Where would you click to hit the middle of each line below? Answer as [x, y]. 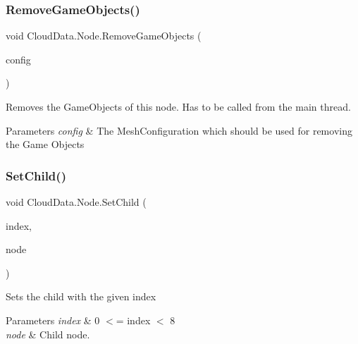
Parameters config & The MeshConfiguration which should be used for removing [179, 130]
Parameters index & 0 [53, 320]
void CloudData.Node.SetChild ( [76, 202]
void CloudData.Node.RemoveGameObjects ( [104, 36]
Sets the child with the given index [81, 296]
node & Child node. [48, 334]
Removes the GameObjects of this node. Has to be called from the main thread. [178, 106]
